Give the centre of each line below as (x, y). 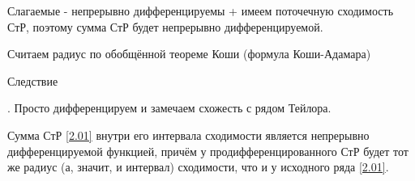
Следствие (33, 80)
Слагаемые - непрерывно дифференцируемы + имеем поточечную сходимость (201, 11)
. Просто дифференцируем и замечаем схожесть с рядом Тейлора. (169, 108)
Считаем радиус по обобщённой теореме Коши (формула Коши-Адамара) (189, 54)
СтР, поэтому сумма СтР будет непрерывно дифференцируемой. (165, 26)
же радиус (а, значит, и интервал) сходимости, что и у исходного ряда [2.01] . (198, 167)
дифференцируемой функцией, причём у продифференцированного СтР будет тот (208, 151)
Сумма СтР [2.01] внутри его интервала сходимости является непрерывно (188, 135)
